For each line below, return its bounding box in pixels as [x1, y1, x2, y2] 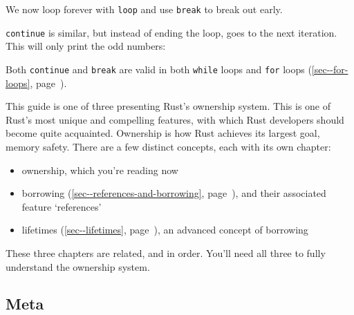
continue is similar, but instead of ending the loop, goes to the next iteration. [6, 25, 337, 39]
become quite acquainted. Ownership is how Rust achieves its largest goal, [6, 126, 320, 140]
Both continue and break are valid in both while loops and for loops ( [6, 61, 312, 76]
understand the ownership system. [6, 259, 150, 274]
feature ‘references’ [21, 199, 102, 213]
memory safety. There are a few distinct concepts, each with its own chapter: [6, 139, 331, 153]
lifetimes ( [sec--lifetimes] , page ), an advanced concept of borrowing [21, 222, 308, 237]
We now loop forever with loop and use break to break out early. [6, 2, 283, 16]
